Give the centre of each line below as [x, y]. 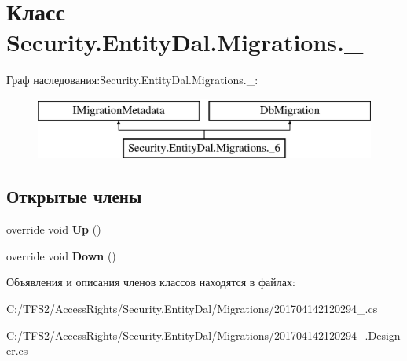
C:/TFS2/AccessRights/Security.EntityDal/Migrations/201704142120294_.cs [192, 309]
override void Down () [61, 255]
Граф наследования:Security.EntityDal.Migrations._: [132, 80]
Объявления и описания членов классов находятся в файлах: [151, 282]
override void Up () [54, 229]
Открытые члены [74, 196]
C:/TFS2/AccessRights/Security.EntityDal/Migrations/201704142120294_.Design [203, 335]
